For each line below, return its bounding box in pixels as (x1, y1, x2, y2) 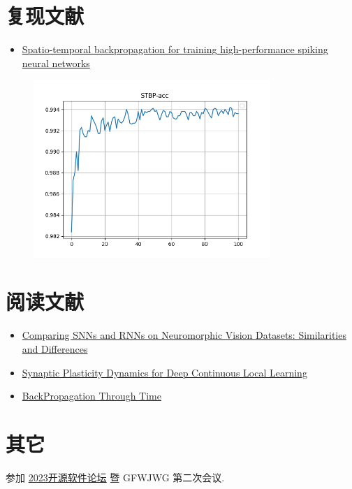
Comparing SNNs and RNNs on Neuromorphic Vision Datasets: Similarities (22, 328, 346, 342)
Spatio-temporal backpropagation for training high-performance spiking (22, 42, 328, 57)
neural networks (22, 55, 90, 70)
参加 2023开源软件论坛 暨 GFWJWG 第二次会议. (6, 469, 225, 484)
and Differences (22, 342, 88, 356)
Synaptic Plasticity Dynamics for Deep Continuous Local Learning (22, 365, 307, 379)
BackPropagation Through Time (22, 388, 162, 403)
